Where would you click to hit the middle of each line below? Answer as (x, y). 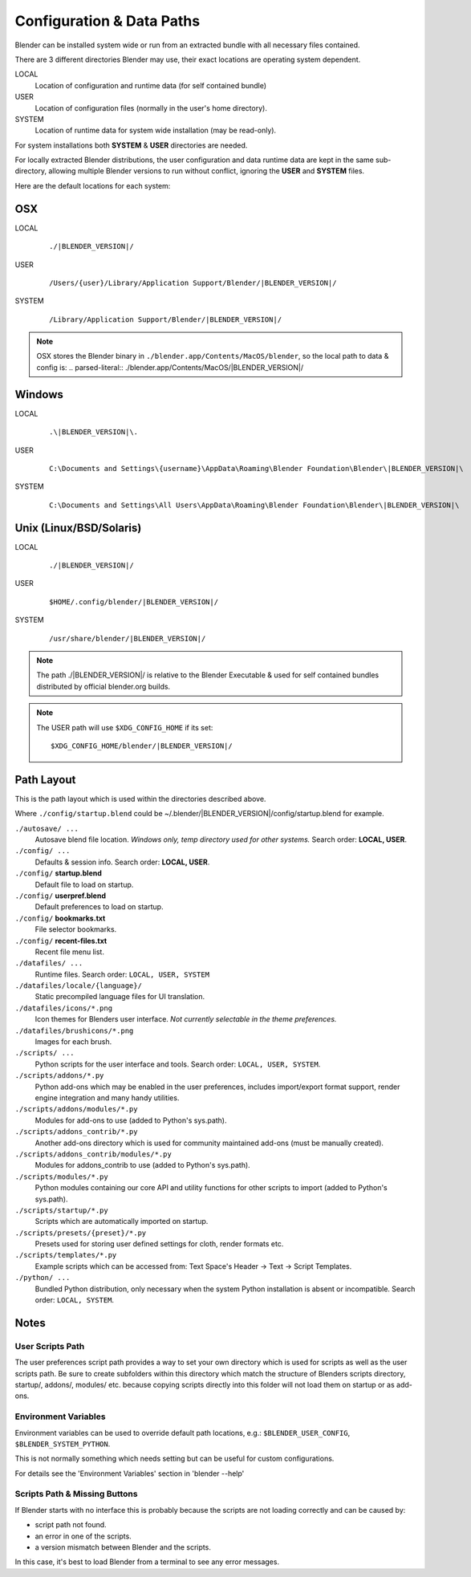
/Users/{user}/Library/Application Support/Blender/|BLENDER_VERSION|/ (193, 282)
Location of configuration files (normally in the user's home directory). (151, 108)
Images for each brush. (73, 1042)
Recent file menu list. (69, 952)
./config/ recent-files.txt (61, 941)
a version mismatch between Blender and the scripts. (123, 1547)
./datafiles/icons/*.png (63, 1008)
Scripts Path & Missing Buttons (76, 1494)
